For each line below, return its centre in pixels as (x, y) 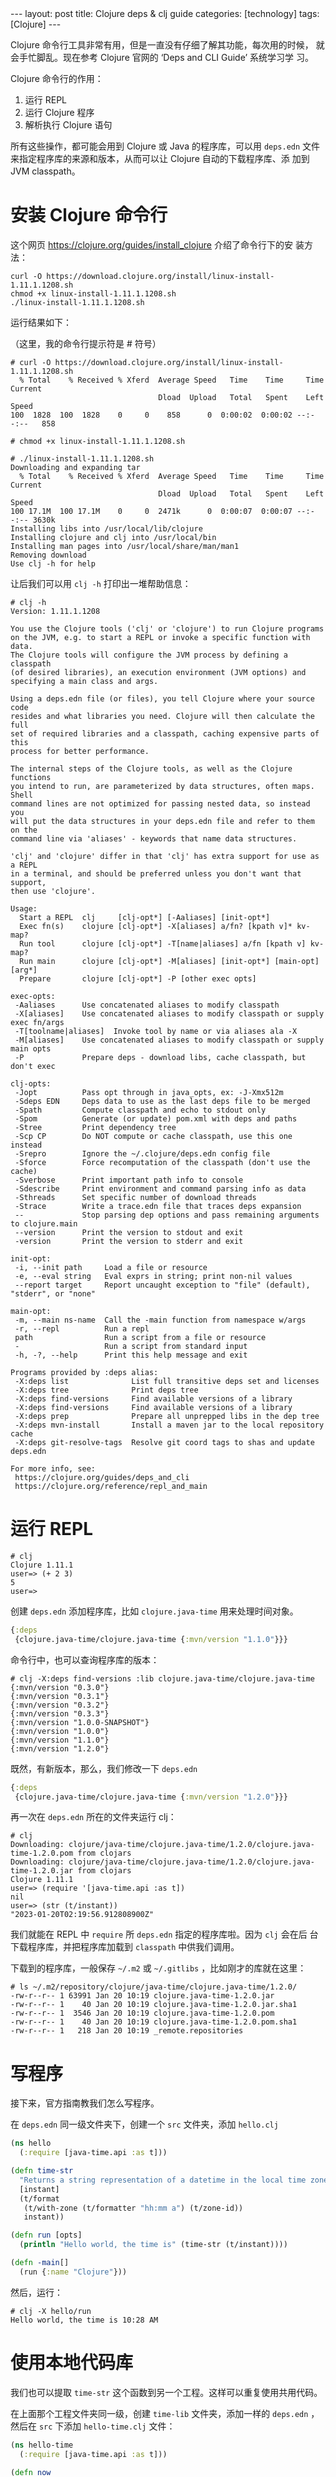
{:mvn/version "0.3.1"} (60, 1696)
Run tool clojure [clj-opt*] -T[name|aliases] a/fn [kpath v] (163, 943)
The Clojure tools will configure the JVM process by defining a (149, 655)
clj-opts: (31, 1083)
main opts (31, 1048)
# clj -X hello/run (51, 2311)
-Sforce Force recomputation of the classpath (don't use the (162, 1162)
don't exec (33, 1066)
